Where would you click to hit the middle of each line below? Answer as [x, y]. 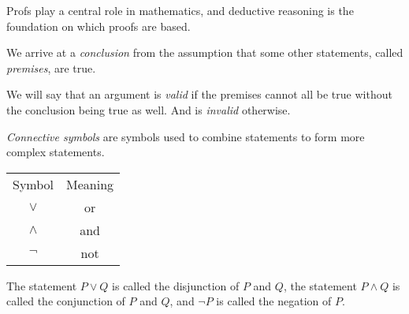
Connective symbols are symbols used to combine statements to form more [186, 136]
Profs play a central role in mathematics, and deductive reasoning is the [180, 10]
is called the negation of [274, 301]
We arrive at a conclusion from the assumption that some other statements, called [205, 52]
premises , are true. [51, 67]
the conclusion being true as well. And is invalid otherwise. [149, 109]
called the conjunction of [66, 301]
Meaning [90, 184]
